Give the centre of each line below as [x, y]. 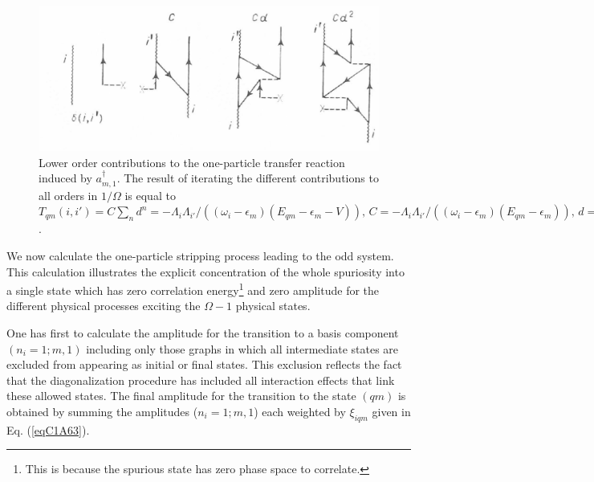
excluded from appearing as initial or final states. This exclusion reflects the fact [204, 364]
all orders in [68, 195]
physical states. [273, 306]
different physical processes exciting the [104, 306]
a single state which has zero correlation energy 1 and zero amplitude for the [193, 289]
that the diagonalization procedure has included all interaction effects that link [201, 380]
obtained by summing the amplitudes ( [102, 411]
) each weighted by [300, 411]
